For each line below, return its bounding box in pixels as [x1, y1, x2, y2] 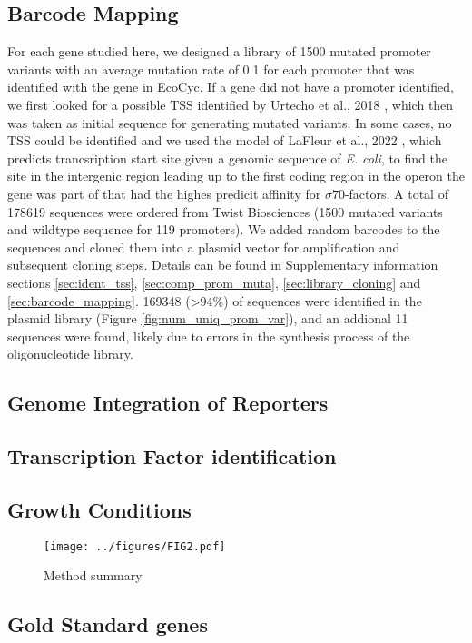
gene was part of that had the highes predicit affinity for [7, 183, 321, 203]
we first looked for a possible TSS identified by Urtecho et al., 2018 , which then [7, 94, 454, 114]
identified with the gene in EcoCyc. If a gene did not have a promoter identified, [7, 77, 454, 96]
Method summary [44, 566, 143, 585]
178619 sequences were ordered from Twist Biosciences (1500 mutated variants [7, 202, 443, 221]
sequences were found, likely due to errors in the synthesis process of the [7, 326, 410, 345]
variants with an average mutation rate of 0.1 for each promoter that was [7, 59, 415, 78]
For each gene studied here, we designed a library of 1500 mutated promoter [7, 42, 431, 61]
